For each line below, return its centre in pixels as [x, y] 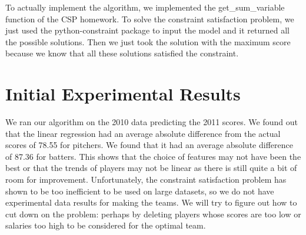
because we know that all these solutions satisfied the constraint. [122, 53]
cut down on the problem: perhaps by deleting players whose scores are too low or [153, 214]
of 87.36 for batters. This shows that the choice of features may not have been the [153, 156]
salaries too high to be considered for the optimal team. [106, 225]
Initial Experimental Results [123, 94]
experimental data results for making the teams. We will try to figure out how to [151, 202]
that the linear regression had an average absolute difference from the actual [143, 133]
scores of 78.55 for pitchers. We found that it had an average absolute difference [149, 145]
